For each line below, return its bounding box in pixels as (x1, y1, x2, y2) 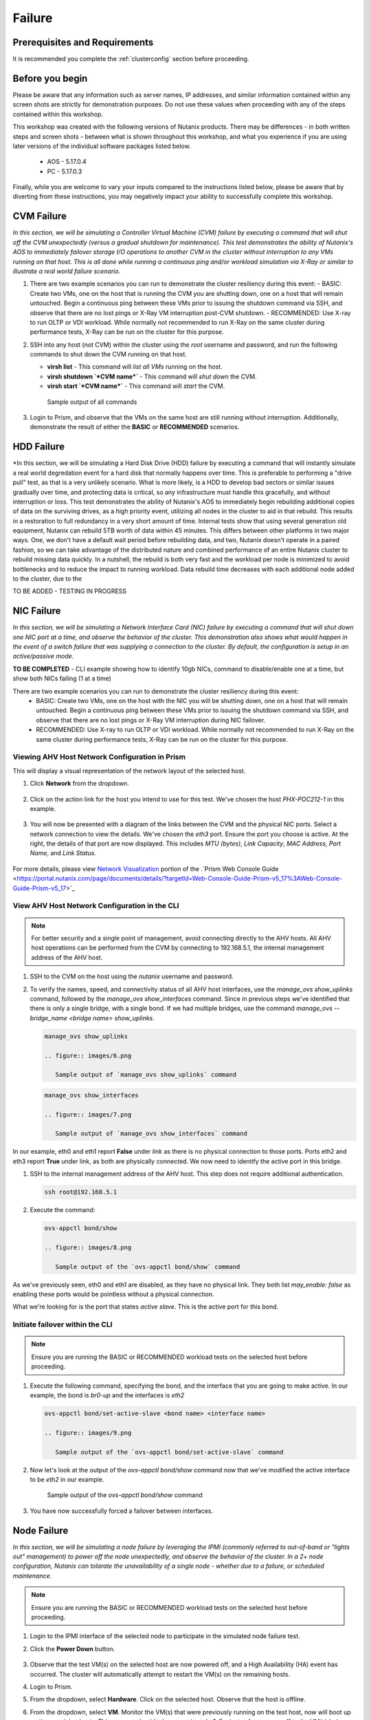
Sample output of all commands (47, 398, 137, 406)
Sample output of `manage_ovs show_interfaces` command (55, 1130, 247, 1138)
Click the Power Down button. (30, 1644, 115, 1653)
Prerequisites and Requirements (12, 36, 154, 48)
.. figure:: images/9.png (44, 1428, 132, 1437)
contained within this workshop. (12, 110, 103, 118)
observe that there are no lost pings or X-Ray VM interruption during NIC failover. (36, 716, 266, 724)
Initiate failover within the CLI (12, 1320, 113, 1329)
